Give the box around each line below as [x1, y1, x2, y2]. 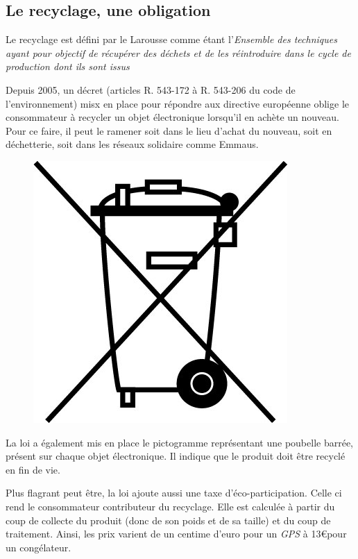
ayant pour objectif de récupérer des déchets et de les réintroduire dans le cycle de [6, 45, 351, 60]
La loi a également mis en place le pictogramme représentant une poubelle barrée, [6, 435, 353, 449]
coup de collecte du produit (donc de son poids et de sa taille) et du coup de [6, 512, 331, 527]
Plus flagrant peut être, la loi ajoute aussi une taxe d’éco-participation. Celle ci [6, 485, 342, 500]
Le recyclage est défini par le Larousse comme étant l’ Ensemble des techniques [6, 32, 337, 47]
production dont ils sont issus [6, 59, 130, 74]
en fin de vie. [6, 462, 60, 476]
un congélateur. [6, 540, 71, 554]
